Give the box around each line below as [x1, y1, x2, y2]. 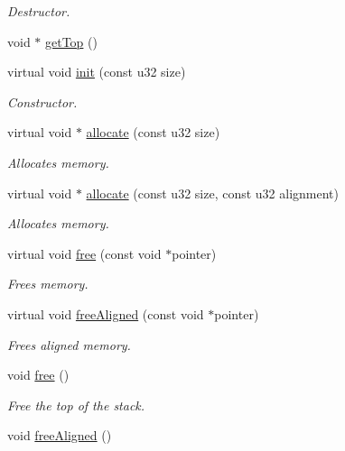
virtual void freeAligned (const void [7, 304, 204, 323]
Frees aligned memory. [7, 335, 131, 354]
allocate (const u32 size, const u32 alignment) [86, 183, 340, 202]
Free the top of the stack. [7, 395, 145, 414]
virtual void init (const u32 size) [7, 62, 186, 81]
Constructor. [7, 92, 78, 111]
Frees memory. [7, 274, 89, 293]
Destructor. [7, 2, 70, 20]
